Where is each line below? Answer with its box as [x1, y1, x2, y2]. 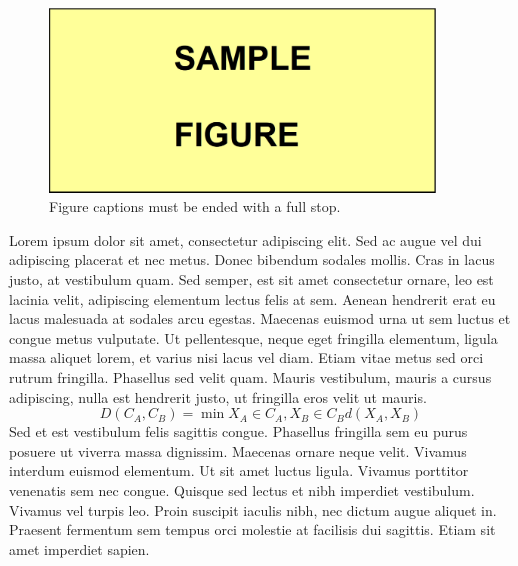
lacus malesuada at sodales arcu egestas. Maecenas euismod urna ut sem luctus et [9, 308, 511, 329]
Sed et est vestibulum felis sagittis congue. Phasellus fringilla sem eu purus [9, 421, 468, 442]
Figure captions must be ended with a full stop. [49, 196, 341, 217]
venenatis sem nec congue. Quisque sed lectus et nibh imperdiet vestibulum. [9, 479, 475, 500]
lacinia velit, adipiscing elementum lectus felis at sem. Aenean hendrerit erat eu [9, 288, 496, 309]
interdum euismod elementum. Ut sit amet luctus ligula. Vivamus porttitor [9, 460, 469, 481]
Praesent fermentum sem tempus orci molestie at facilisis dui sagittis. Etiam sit [9, 519, 496, 540]
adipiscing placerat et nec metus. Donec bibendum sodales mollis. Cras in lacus [9, 249, 495, 270]
